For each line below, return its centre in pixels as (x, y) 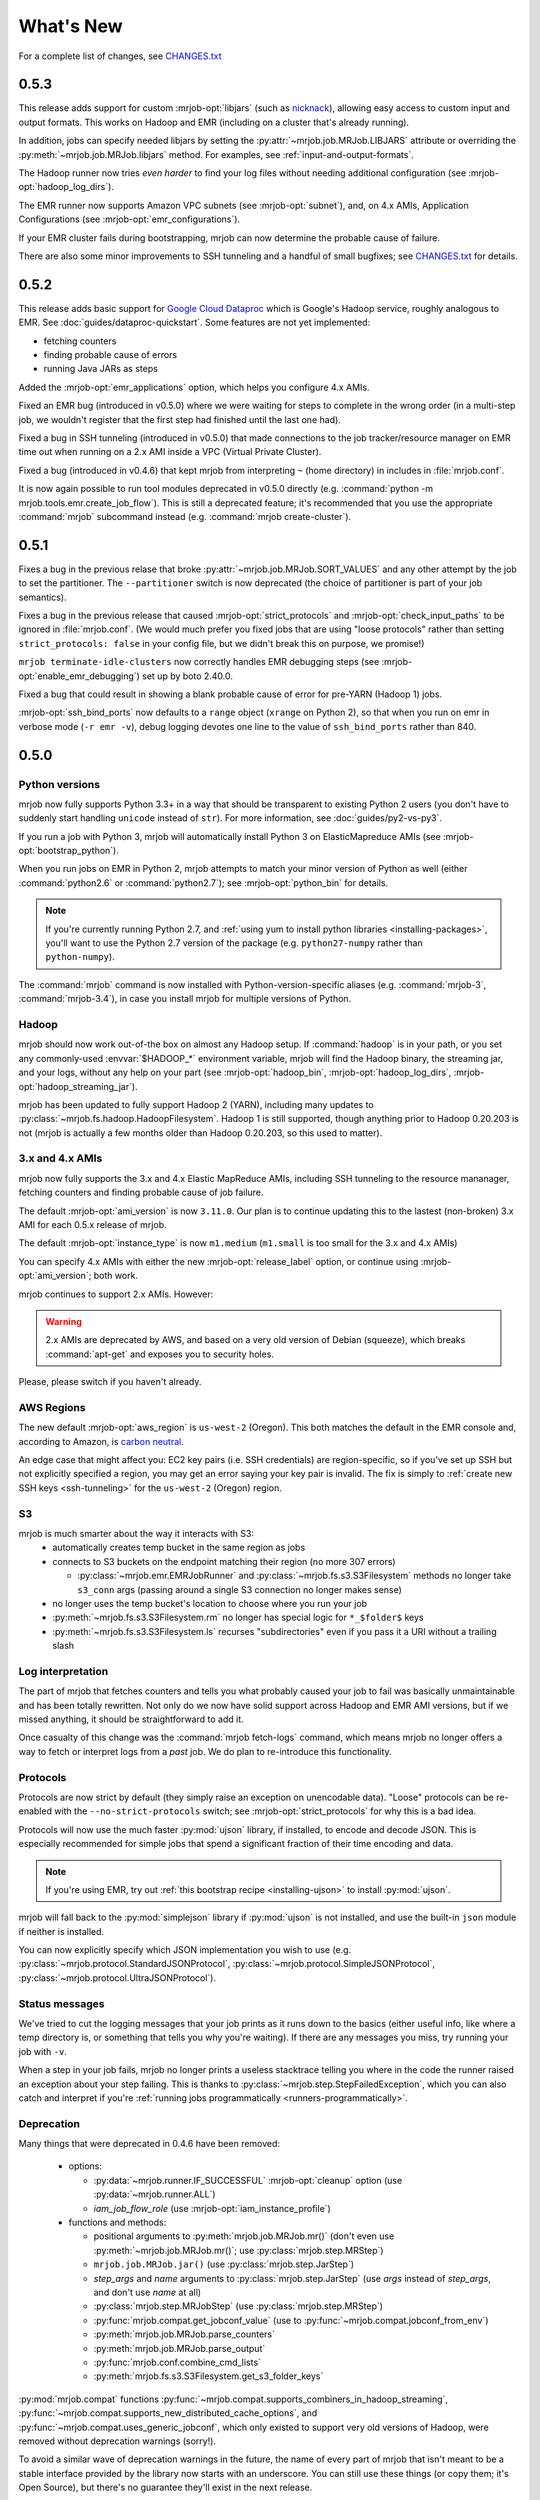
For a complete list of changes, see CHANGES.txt (120, 56)
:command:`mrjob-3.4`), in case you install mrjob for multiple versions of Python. (185, 999)
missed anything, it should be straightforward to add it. (131, 1719)
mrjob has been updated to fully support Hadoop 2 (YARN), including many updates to (196, 1104)
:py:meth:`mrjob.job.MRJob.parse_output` (179, 2348)
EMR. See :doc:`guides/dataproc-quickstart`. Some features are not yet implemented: (194, 322)
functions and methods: (117, 2222)
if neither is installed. (61, 1931)
